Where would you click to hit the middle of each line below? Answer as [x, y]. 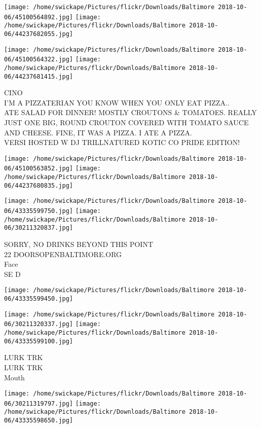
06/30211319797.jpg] [39, 403]
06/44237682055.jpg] [39, 34]
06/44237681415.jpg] [39, 76]
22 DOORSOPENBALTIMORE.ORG [63, 254]
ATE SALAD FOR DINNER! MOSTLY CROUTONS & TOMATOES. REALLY [130, 112]
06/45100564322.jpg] [39, 60]
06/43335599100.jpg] [39, 341]
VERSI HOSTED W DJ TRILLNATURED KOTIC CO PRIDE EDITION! [122, 142]
